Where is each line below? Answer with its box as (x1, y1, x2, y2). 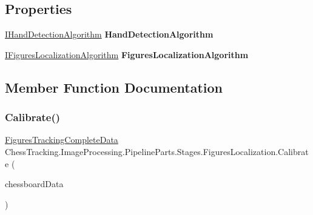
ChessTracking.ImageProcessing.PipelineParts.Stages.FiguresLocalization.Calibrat (5, 145, 309, 157)
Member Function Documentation (5, 78, 223, 96)
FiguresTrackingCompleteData (5, 133, 118, 146)
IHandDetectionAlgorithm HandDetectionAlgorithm (5, 28, 214, 41)
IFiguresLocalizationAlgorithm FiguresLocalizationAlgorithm (5, 48, 249, 61)
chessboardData (5, 177, 64, 190)
